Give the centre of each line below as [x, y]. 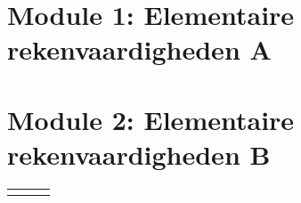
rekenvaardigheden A [139, 49]
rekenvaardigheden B [139, 154]
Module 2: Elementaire [151, 119]
